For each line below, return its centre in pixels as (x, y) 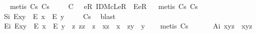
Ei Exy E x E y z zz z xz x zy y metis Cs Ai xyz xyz (128, 26)
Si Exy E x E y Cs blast (60, 16)
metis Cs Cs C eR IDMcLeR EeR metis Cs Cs (104, 6)
